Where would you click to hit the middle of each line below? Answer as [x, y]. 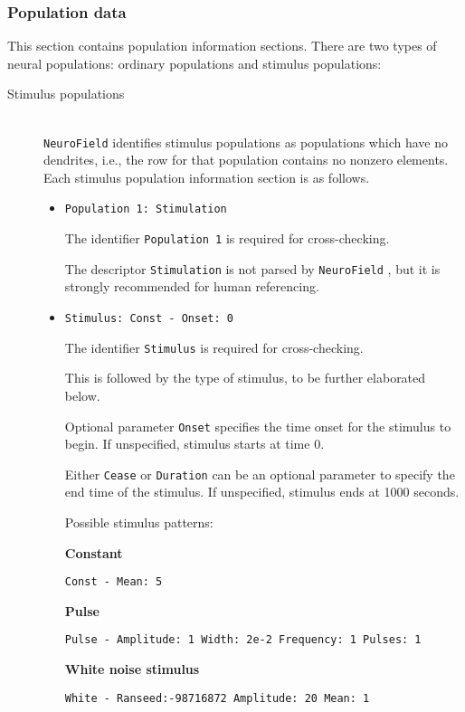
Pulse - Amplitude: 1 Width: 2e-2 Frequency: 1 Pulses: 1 [243, 640]
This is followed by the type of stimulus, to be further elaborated [245, 378]
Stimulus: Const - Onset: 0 [149, 318]
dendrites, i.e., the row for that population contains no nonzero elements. [246, 160]
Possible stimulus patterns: [139, 522]
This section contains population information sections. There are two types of [222, 46]
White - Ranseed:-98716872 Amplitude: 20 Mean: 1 [217, 698]
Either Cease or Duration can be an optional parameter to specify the [260, 474]
